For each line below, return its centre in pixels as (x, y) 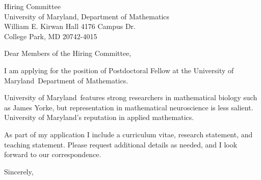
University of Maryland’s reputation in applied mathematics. (99, 117)
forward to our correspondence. (53, 154)
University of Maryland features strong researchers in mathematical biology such (131, 97)
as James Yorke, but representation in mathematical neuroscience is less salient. (129, 107)
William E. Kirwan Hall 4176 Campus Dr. (70, 26)
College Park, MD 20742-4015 (51, 36)
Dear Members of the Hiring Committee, (68, 53)
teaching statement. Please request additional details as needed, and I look (121, 144)
